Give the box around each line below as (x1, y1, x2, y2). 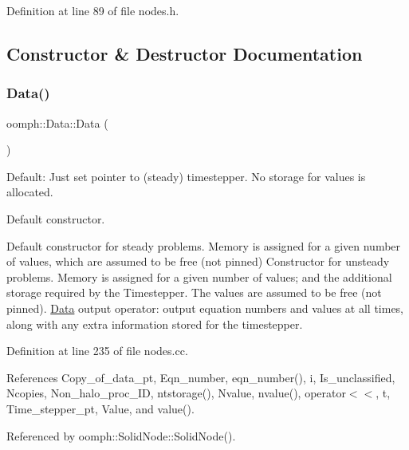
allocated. (6, 184, 53, 200)
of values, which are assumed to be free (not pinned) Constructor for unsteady (6, 253, 390, 270)
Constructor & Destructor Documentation (6, 41, 363, 65)
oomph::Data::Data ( (6, 114, 108, 131)
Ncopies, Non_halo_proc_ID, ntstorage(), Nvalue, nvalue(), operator (6, 385, 346, 401)
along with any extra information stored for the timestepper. (6, 315, 303, 332)
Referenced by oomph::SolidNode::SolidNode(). (6, 427, 236, 444)
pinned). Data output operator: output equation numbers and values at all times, (6, 299, 404, 316)
